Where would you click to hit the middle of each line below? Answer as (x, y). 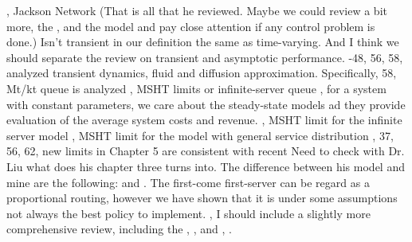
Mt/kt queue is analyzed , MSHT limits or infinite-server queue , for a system (196, 88)
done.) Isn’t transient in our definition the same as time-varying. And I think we (203, 42)
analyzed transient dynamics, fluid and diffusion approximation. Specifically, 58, (202, 73)
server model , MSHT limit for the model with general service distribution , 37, (200, 135)
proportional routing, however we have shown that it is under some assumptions (202, 198)
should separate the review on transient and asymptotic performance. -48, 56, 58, (205, 57)
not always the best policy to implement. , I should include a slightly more (188, 213)
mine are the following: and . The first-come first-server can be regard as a (188, 182)
